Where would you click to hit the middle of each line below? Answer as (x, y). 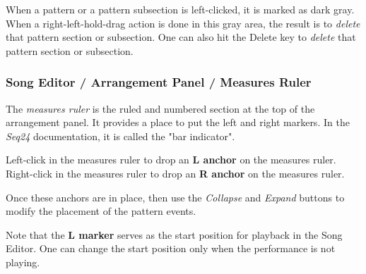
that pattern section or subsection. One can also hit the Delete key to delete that (181, 37)
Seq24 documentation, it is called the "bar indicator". (120, 136)
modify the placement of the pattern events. (101, 211)
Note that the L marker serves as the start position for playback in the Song (174, 234)
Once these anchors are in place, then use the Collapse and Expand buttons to (175, 197)
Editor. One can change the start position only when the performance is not (171, 248)
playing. (23, 262)
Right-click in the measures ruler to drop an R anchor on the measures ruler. (175, 173)
